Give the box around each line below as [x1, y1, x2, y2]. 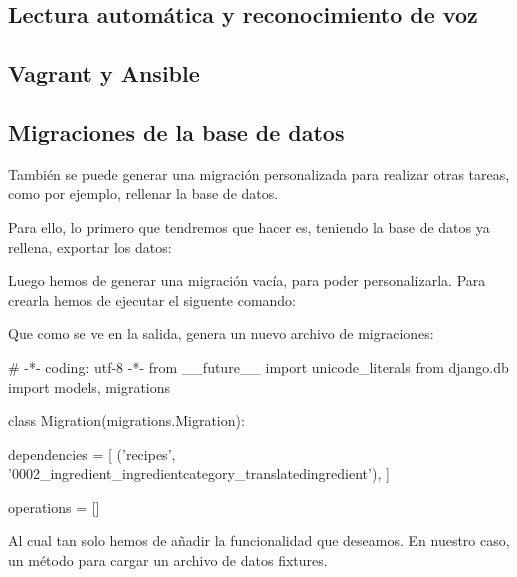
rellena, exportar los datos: [8, 236, 172, 257]
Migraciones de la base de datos [8, 116, 345, 147]
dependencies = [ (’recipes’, [8, 443, 176, 464]
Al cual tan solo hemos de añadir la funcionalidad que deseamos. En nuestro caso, [8, 530, 510, 551]
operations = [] [8, 496, 100, 517]
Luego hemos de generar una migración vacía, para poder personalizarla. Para [8, 270, 486, 291]
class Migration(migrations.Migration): [8, 410, 245, 431]
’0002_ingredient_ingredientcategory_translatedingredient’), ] [8, 463, 390, 484]
